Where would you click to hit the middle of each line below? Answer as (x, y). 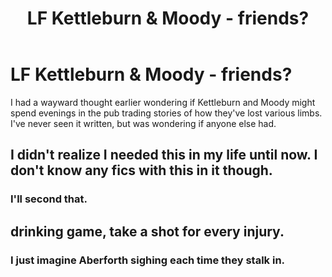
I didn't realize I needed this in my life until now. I (164, 155)
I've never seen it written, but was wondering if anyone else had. (143, 123)
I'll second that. (49, 199)
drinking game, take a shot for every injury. (147, 231)
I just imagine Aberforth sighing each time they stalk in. (148, 260)
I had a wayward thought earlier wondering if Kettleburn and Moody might (163, 102)
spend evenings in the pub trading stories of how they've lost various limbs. (166, 113)
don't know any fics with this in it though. (141, 170)
